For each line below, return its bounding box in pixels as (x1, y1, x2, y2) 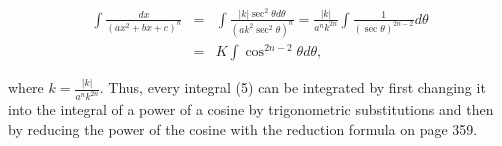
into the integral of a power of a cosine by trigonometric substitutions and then (8, 99, 494, 120)
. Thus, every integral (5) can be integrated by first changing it (99, 77, 486, 98)
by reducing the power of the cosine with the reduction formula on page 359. (8, 118, 478, 139)
